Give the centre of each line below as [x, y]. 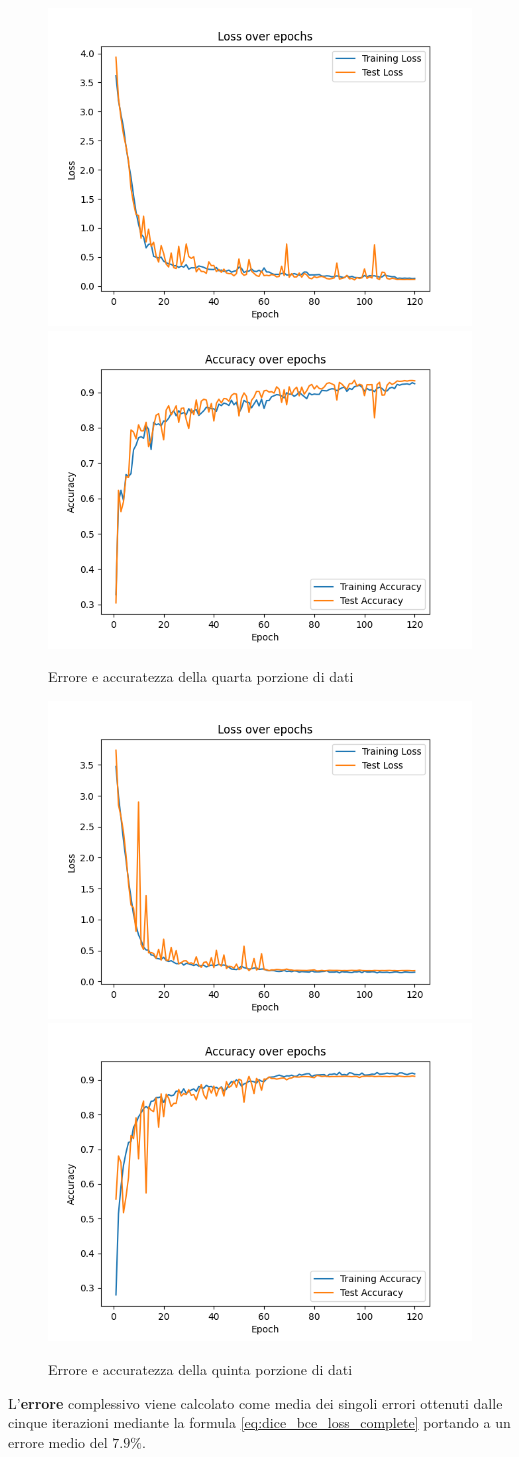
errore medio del [58, 1441]
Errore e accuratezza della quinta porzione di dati [200, 1368]
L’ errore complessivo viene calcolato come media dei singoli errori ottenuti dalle [255, 1402]
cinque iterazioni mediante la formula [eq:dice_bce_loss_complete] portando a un [259, 1422]
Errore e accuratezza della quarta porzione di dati [201, 676]
